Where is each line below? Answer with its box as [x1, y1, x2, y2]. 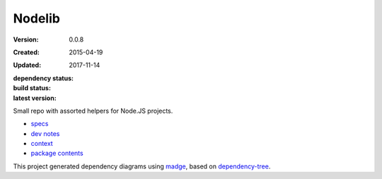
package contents [30, 149, 84, 158]
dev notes [30, 129, 60, 137]
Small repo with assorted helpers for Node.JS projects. [13, 106, 173, 115]
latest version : [13, 94, 57, 102]
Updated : [13, 61, 42, 70]
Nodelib [13, 11, 60, 26]
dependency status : [13, 74, 74, 82]
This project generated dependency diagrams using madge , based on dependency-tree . [13, 162, 271, 171]
